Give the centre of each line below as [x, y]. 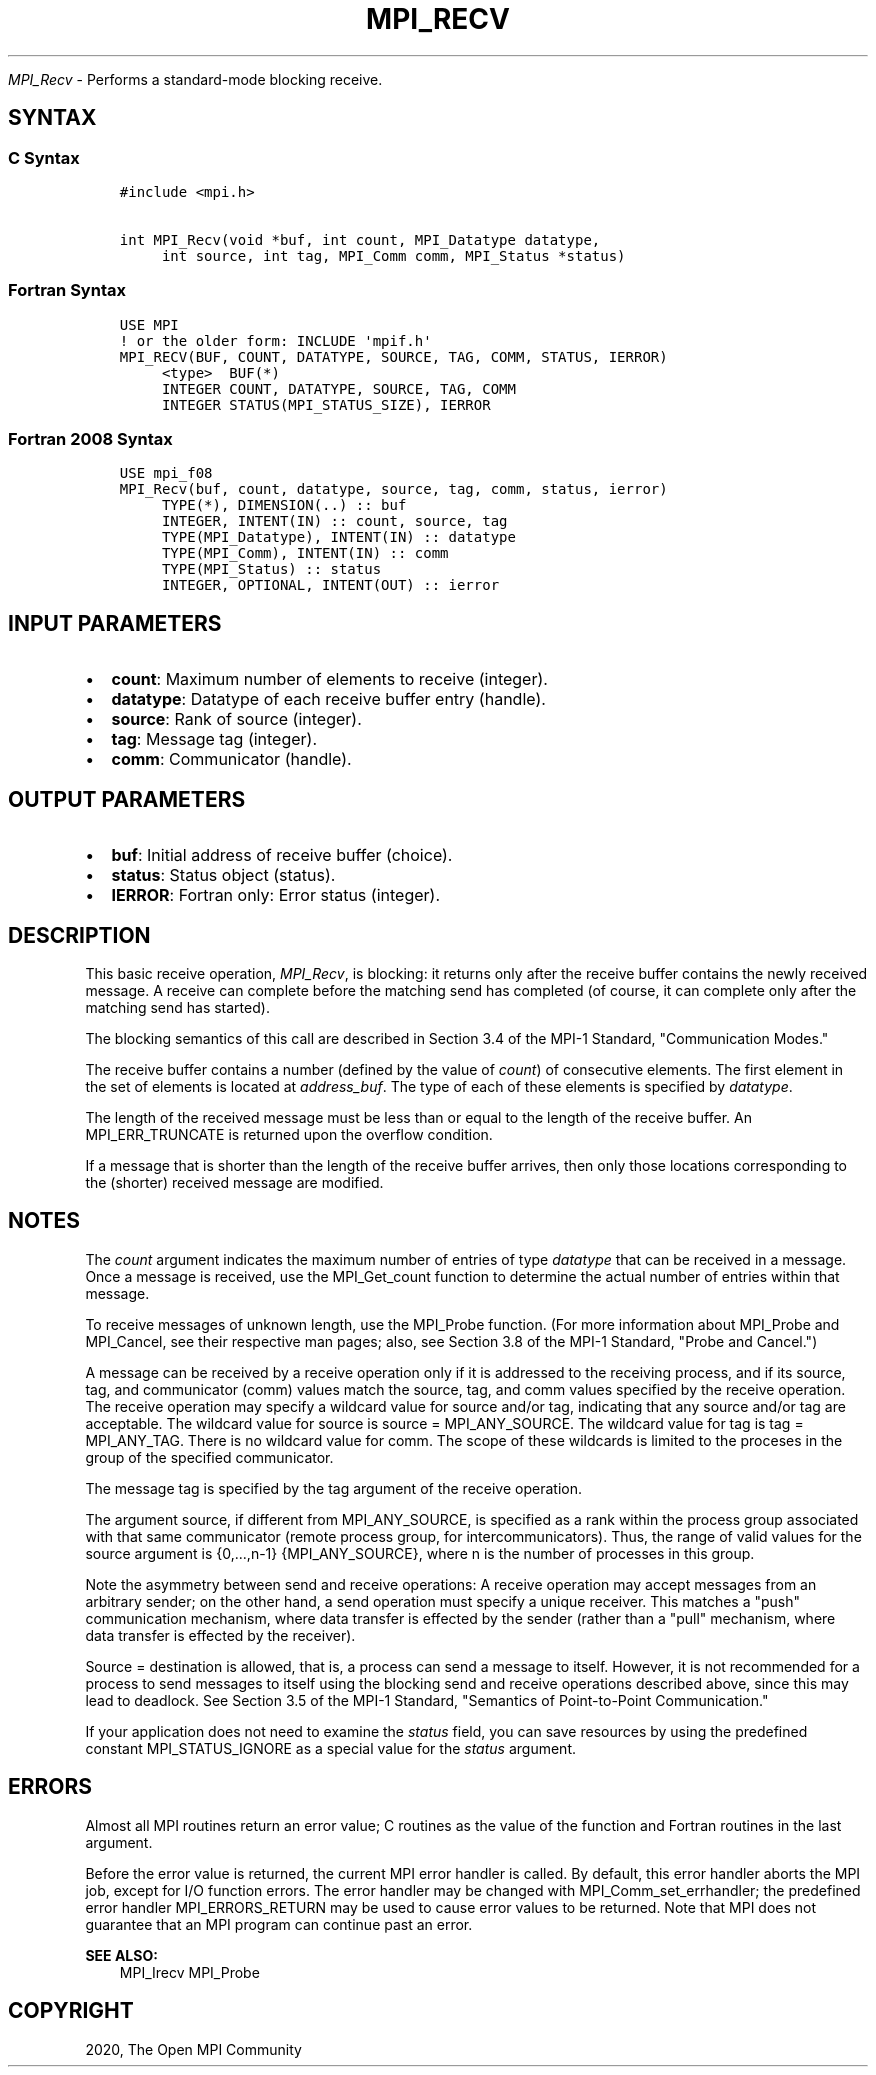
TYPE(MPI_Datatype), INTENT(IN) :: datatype [338, 537]
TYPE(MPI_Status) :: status [271, 569]
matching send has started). [177, 1007]
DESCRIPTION [79, 935]
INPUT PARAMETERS [115, 623]
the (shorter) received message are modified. [234, 1182]
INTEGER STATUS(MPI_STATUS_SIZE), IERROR [326, 404]
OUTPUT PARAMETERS [127, 799]
